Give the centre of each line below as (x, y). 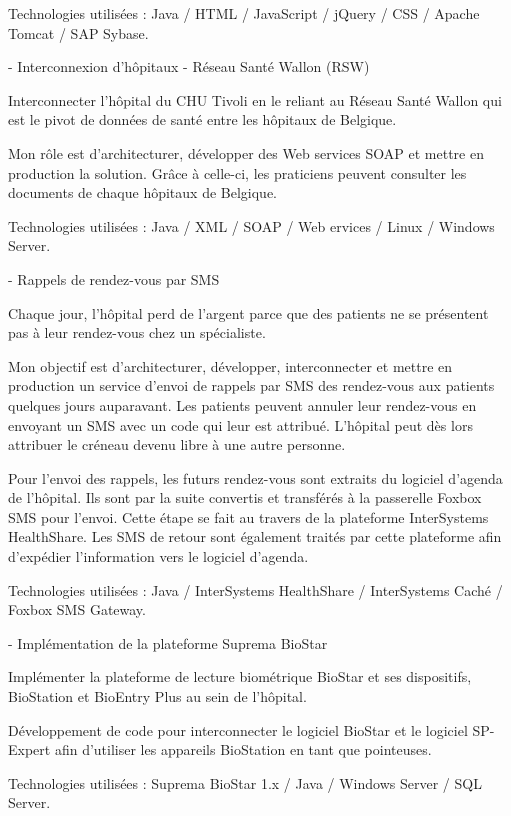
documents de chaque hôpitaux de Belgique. (142, 192)
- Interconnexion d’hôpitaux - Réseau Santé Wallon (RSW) (189, 66)
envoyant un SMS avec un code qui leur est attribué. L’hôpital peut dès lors (240, 424)
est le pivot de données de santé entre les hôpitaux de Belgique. (202, 119)
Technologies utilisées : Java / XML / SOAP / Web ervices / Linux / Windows (251, 225)
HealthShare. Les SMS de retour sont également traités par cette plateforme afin (255, 536)
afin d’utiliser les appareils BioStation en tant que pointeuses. (243, 749)
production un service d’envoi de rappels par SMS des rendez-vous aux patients (251, 385)
